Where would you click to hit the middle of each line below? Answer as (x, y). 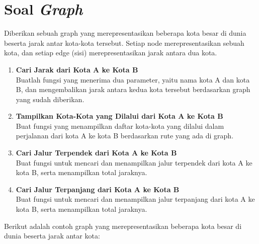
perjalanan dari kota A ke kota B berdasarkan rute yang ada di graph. (125, 136)
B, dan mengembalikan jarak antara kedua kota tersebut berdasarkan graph (133, 89)
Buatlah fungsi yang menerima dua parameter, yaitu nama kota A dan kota (133, 79)
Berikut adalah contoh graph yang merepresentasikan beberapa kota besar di (123, 226)
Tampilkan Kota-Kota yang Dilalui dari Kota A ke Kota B (119, 116)
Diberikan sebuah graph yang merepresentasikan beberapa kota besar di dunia (125, 33)
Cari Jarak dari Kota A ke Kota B (77, 69)
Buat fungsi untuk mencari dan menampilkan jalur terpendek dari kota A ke (134, 162)
